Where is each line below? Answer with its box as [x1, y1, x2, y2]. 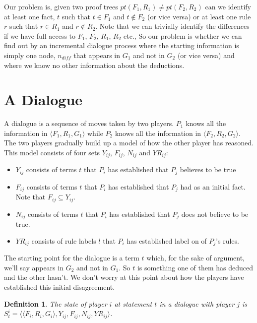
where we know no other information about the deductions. [4, 60, 185, 70]
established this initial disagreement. [4, 282, 115, 292]
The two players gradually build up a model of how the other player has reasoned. [4, 137, 254, 148]
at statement [114, 298, 152, 309]
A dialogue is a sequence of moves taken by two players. [4, 118, 174, 129]
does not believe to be [181, 208, 249, 219]
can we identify [205, 1, 251, 11]
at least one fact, [4, 11, 55, 21]
